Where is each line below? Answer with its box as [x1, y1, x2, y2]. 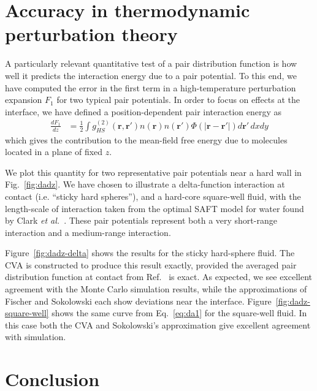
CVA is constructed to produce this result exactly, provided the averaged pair [5, 258, 297, 271]
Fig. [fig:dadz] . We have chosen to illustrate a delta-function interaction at [5, 178, 285, 191]
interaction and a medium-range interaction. [5, 226, 171, 238]
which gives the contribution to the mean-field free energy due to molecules [5, 133, 288, 146]
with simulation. [5, 330, 66, 343]
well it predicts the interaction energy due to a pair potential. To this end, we [5, 69, 297, 82]
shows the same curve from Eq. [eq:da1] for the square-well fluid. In [52, 306, 307, 319]
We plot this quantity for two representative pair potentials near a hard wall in [5, 165, 302, 178]
